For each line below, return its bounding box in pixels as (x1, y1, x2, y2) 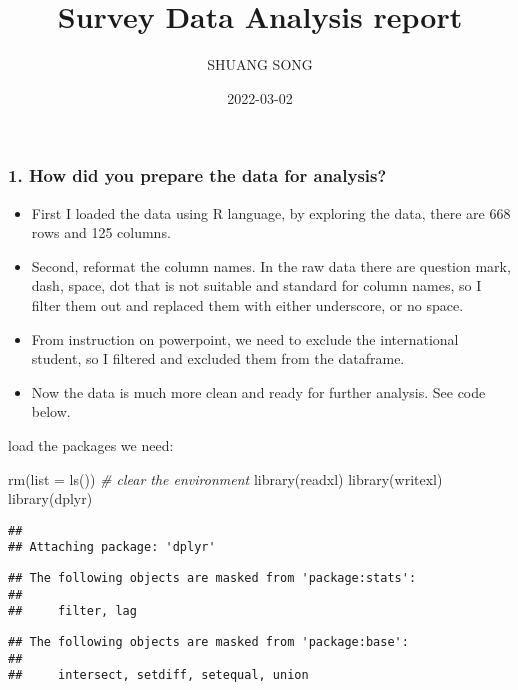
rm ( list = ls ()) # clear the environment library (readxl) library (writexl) (8, 468, 443, 489)
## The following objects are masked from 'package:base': (8, 635, 409, 650)
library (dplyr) (8, 488, 93, 509)
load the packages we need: (8, 434, 174, 455)
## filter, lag (8, 604, 137, 619)
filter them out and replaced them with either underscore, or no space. (31, 294, 464, 315)
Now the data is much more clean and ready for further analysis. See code (31, 381, 486, 402)
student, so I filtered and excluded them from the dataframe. (31, 348, 405, 369)
